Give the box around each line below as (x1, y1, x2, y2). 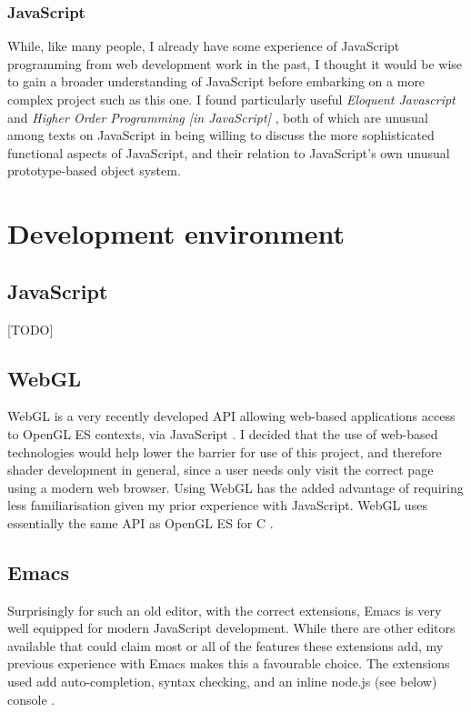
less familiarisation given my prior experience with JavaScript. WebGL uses (7, 496, 427, 515)
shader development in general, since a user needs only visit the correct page (7, 460, 434, 479)
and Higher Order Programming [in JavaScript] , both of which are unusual (7, 107, 428, 126)
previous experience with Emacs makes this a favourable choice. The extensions (7, 654, 450, 673)
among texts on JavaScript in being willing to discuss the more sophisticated (7, 125, 435, 145)
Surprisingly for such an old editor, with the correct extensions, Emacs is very (7, 600, 442, 619)
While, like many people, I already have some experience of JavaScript (7, 36, 400, 55)
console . (7, 689, 55, 708)
